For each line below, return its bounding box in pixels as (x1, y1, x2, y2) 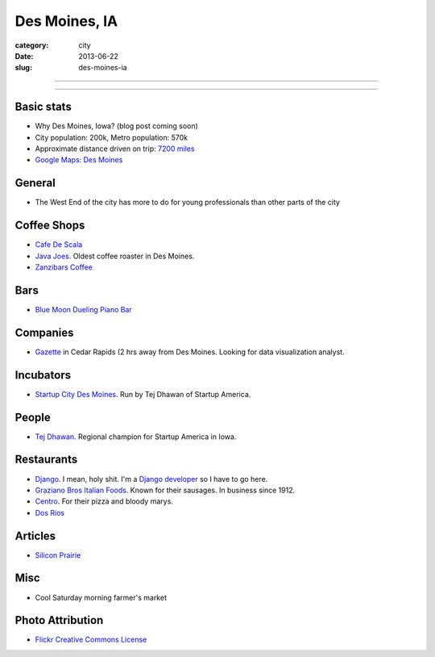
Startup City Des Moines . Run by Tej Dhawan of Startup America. (35, 389, 251, 399)
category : (14, 40, 49, 50)
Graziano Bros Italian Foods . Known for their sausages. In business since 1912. (35, 485, 296, 495)
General (14, 176, 56, 190)
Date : (14, 51, 34, 61)
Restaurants (14, 453, 78, 467)
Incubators (14, 368, 72, 382)
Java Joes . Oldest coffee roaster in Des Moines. (35, 251, 195, 261)
